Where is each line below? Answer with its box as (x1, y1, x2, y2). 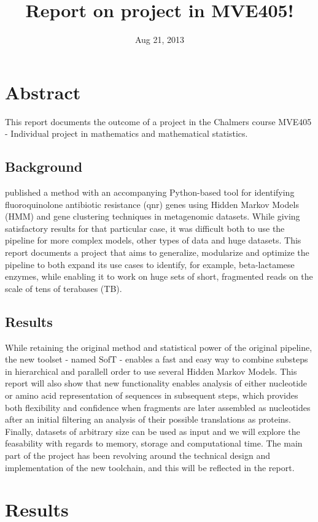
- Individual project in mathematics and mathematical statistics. (5, 127, 248, 140)
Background (5, 157, 83, 176)
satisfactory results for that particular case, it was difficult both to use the (5, 221, 285, 234)
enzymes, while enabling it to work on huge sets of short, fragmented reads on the (5, 270, 313, 283)
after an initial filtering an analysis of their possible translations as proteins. (5, 413, 291, 426)
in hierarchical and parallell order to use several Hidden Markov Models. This (5, 364, 297, 377)
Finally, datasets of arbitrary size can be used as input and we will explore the (5, 424, 300, 437)
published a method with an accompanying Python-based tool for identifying (5, 186, 295, 199)
